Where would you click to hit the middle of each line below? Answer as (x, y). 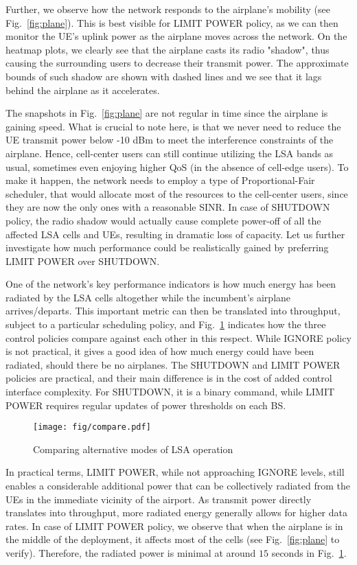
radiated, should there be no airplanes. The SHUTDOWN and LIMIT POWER (173, 364)
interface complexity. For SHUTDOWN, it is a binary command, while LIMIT (170, 392)
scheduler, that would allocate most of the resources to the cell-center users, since (177, 193)
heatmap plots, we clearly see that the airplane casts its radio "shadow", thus (168, 49)
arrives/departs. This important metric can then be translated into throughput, (173, 311)
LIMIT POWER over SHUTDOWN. (83, 261)
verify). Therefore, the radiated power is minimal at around (131, 553)
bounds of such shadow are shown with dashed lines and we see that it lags (164, 76)
